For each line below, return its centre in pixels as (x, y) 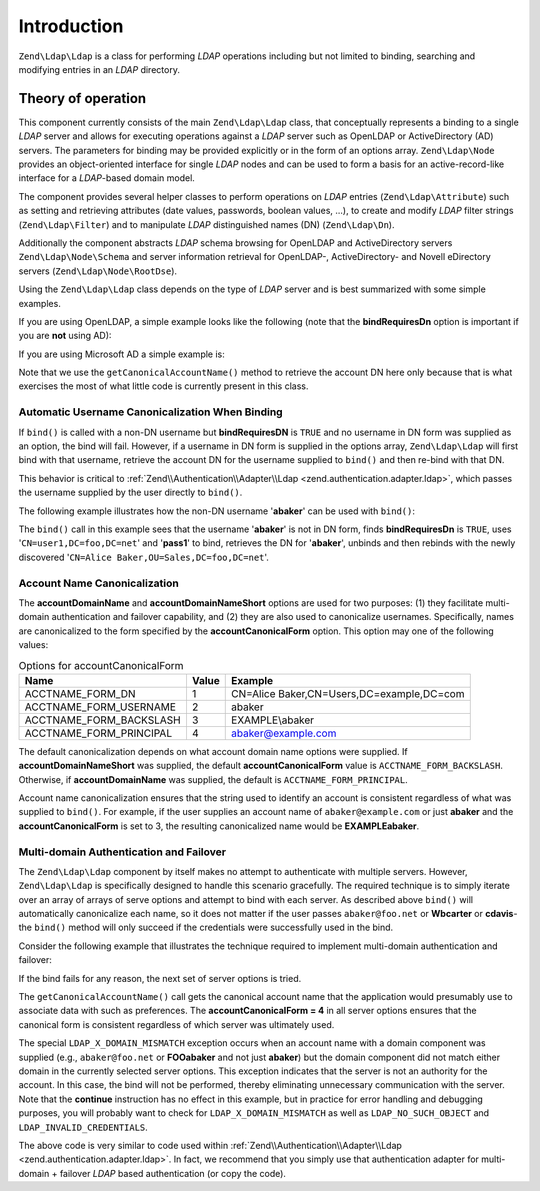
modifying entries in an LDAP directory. (99, 69)
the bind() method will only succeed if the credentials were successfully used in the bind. (206, 927)
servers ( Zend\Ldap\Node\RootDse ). (98, 271)
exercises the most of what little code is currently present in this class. (163, 386)
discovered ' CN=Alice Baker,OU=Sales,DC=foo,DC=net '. (144, 557)
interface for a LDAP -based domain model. (106, 178)
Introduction (71, 26)
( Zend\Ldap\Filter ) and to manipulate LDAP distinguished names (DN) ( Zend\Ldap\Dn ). (206, 224)
